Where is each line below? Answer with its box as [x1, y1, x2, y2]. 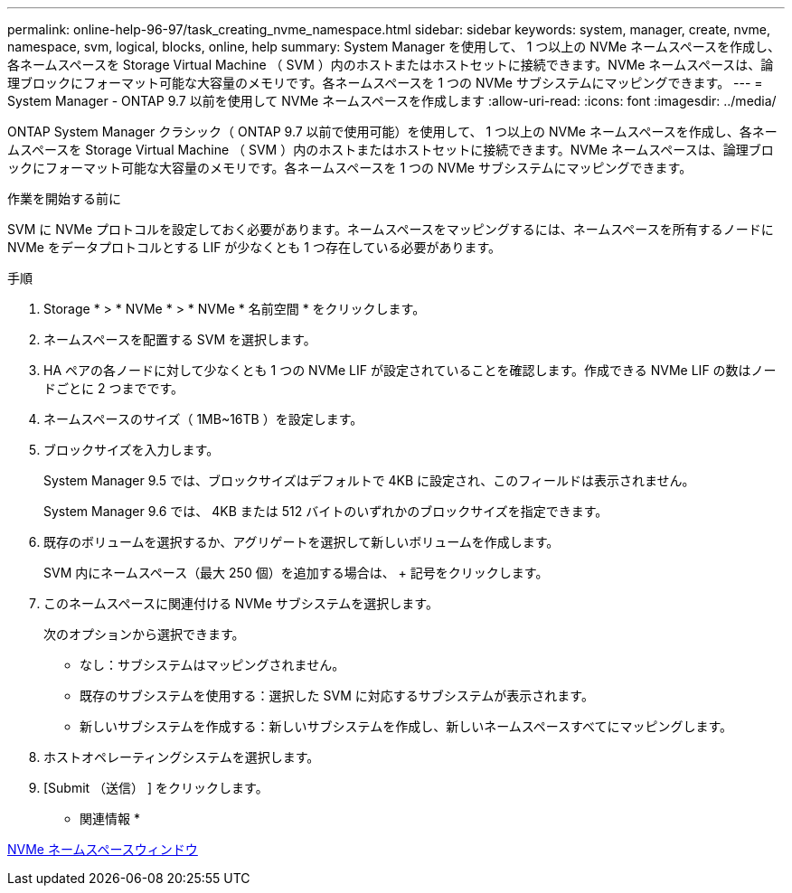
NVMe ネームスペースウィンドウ [7, 841, 198, 857]
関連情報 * [80, 811, 140, 826]
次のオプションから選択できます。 [43, 626, 245, 642]
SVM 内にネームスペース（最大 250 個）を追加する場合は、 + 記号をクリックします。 [43, 565, 549, 580]
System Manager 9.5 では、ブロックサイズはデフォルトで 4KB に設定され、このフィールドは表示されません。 [43, 473, 695, 488]
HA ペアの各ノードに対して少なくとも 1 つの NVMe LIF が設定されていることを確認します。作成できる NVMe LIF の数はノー [43, 362, 777, 378]
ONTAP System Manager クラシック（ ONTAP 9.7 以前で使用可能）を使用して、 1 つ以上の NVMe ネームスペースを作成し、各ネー [7, 124, 778, 139]
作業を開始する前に [7, 191, 121, 206]
